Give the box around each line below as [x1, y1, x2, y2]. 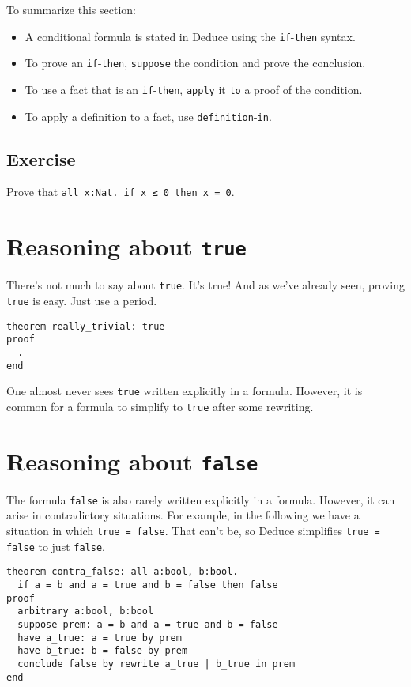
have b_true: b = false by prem [17, 645, 188, 657]
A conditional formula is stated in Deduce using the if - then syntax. [25, 28, 356, 44]
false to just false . [6, 538, 105, 554]
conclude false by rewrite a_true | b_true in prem [17, 658, 296, 670]
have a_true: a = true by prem [17, 632, 182, 644]
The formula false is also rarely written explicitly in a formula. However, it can [6, 491, 395, 508]
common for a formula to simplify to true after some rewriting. [6, 398, 314, 414]
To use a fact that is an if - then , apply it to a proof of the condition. [25, 81, 363, 97]
